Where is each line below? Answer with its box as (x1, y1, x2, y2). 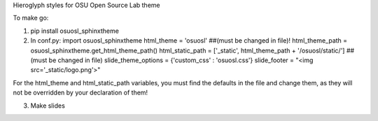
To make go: (13, 14, 49, 22)
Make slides (30, 101, 66, 110)
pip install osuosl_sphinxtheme (30, 27, 119, 35)
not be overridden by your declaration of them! (13, 88, 148, 97)
